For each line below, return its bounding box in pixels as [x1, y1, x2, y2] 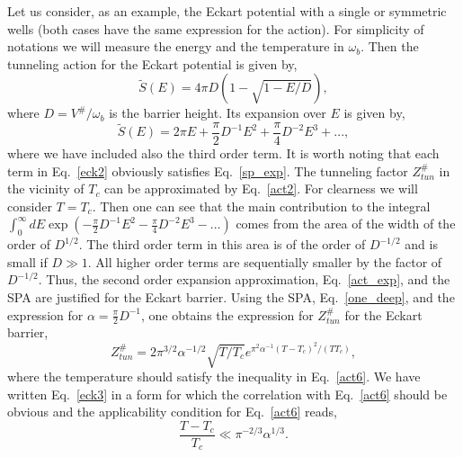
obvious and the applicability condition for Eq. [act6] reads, [7, 402, 337, 421]
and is [405, 235, 438, 254]
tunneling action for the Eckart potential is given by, [7, 54, 298, 73]
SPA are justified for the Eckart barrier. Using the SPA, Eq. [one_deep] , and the [7, 287, 455, 306]
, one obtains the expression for [141, 305, 314, 324]
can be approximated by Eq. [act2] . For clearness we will [104, 179, 418, 198]
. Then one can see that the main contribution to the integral [92, 196, 431, 215]
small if [7, 252, 48, 271]
